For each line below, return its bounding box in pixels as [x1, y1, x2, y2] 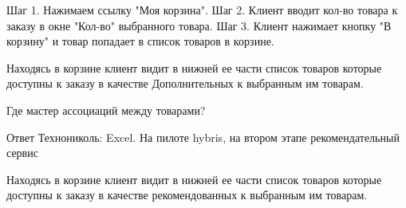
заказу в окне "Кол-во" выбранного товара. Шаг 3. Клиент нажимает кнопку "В [6, 17, 392, 33]
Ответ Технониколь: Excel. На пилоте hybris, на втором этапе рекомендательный [6, 128, 400, 145]
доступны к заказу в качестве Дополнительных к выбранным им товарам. [6, 75, 364, 92]
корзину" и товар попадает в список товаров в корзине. [6, 33, 274, 49]
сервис [6, 144, 38, 161]
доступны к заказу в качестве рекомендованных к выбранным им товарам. [6, 186, 368, 203]
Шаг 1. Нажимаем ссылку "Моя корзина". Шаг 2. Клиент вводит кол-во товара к [6, 2, 398, 18]
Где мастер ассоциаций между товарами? [6, 101, 206, 118]
